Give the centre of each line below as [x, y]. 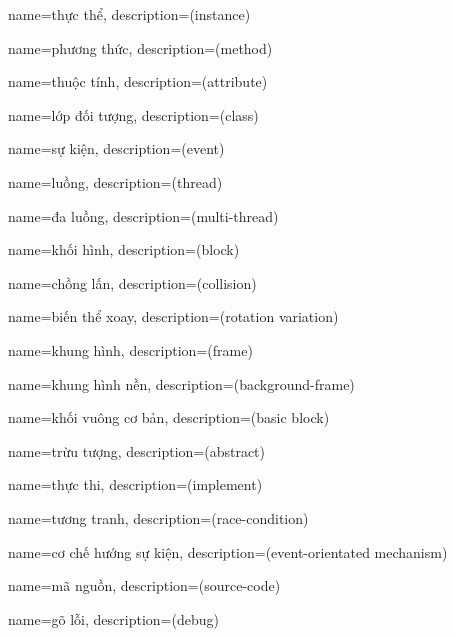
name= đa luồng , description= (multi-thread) [143, 215]
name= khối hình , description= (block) [124, 249]
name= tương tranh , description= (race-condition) [158, 517]
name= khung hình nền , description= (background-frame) [181, 383]
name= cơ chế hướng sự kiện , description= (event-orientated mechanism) [228, 551]
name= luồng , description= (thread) [115, 181]
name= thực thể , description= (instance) [129, 14]
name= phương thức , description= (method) [140, 47]
